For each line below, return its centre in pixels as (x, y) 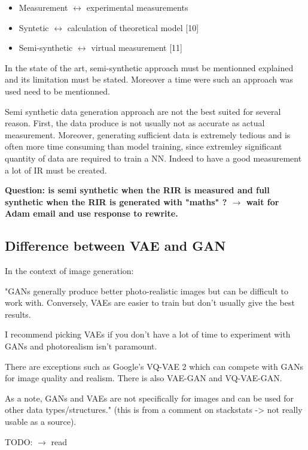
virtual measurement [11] (137, 48)
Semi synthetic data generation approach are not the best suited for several (143, 111)
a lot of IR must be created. (56, 170)
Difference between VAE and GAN (115, 246)
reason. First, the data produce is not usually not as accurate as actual (135, 123)
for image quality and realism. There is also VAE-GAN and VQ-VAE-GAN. (144, 378)
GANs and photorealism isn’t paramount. (81, 346)
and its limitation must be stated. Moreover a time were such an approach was (149, 79)
